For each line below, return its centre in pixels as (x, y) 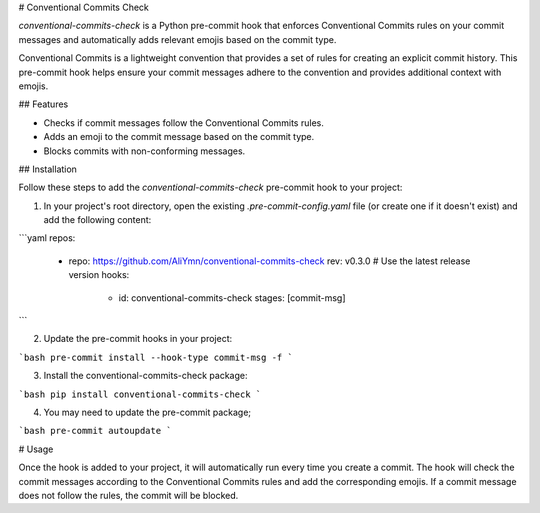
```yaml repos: (47, 238)
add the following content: (97, 220)
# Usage (36, 449)
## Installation (47, 169)
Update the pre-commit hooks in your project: (138, 339)
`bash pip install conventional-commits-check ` (140, 394)
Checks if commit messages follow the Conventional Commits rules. (183, 122)
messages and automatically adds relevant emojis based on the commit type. (177, 39)
